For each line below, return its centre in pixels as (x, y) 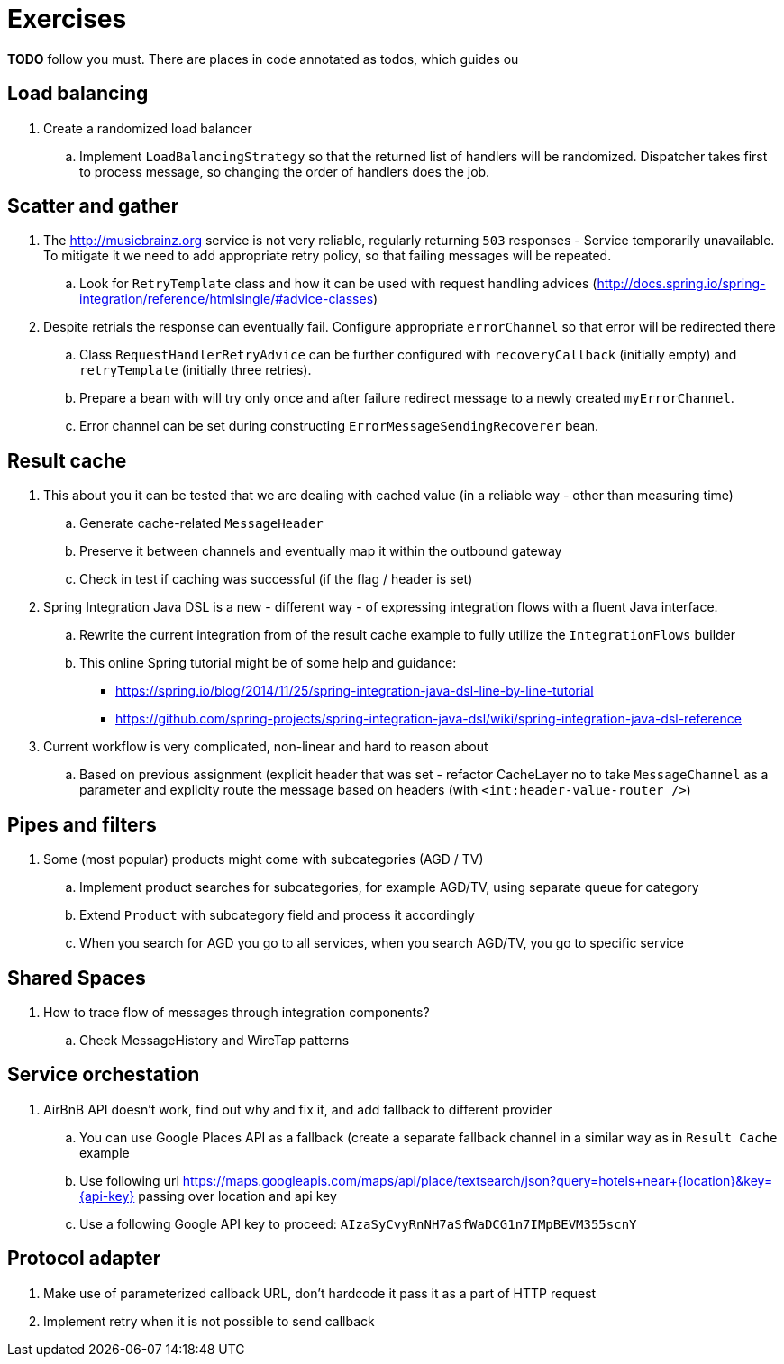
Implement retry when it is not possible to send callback (209, 1321)
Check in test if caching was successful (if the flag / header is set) (276, 579)
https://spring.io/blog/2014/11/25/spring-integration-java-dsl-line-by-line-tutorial (355, 691)
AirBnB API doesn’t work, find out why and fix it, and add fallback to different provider (298, 1109)
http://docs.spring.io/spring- (681, 284)
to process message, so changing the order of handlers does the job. (285, 171)
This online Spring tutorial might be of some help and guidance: (268, 663)
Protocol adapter (84, 1259)
